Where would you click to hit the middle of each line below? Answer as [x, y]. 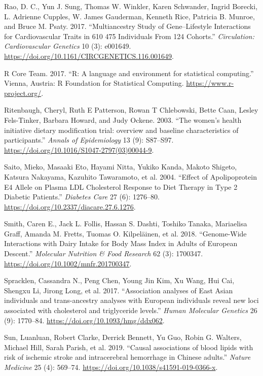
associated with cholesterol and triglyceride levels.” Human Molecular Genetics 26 [131, 310]
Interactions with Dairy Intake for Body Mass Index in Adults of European [121, 243]
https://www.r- [210, 83]
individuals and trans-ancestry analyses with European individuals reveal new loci [131, 300]
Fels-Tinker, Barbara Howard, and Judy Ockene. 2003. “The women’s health [123, 119]
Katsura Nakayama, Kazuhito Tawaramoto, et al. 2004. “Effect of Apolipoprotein [130, 176]
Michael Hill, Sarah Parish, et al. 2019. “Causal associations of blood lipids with [129, 347]
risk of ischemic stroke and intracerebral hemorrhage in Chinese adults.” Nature [127, 357]
